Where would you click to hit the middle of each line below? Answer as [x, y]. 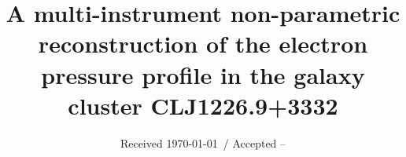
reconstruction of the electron [203, 44]
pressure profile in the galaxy [203, 74]
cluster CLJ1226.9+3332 [203, 105]
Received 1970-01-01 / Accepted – [203, 142]
